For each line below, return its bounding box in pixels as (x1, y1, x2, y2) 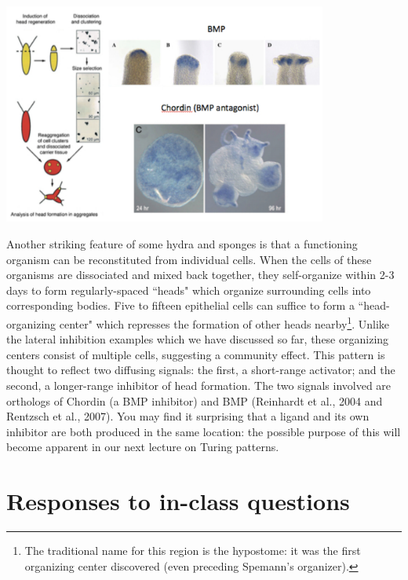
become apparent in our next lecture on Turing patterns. (6, 439, 279, 455)
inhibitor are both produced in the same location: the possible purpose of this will (6, 423, 401, 439)
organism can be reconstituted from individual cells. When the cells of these (6, 251, 372, 267)
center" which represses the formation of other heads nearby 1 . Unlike (59, 313, 390, 332)
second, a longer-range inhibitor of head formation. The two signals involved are (6, 377, 392, 394)
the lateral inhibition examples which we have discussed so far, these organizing (6, 331, 389, 347)
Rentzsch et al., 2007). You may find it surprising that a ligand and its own (6, 408, 370, 424)
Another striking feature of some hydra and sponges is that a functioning (6, 236, 358, 252)
